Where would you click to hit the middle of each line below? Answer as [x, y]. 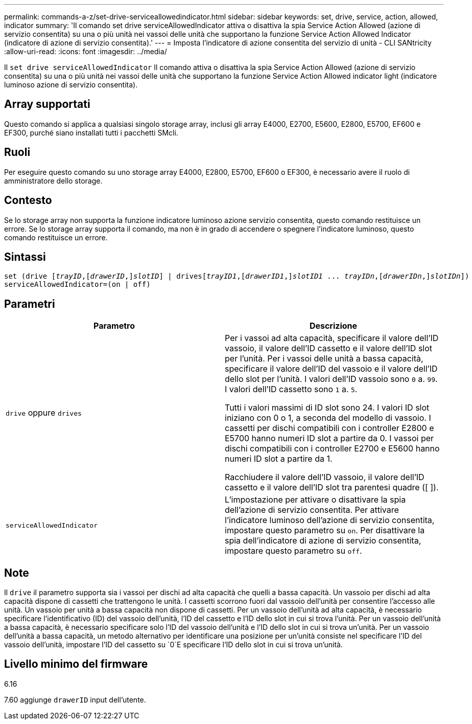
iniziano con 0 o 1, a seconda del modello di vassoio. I [328, 418]
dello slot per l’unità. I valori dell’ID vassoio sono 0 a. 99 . [331, 379]
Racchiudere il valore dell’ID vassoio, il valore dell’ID [325, 477]
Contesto [28, 200]
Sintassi [25, 257]
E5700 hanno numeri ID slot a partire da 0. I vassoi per [329, 438]
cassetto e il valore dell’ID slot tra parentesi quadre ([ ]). [332, 488]
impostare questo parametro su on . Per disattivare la [325, 530]
